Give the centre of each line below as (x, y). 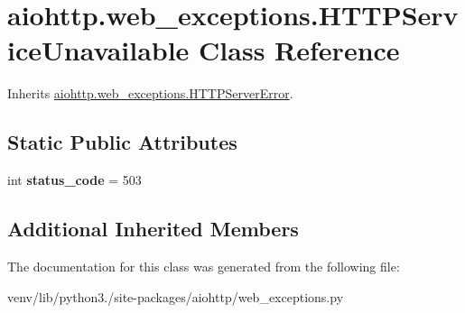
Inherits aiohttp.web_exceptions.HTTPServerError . (150, 93)
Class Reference (299, 50)
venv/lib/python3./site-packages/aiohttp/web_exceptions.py (176, 296)
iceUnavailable (98, 50)
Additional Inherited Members (153, 229)
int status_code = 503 (74, 180)
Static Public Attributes (122, 142)
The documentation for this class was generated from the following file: (204, 266)
